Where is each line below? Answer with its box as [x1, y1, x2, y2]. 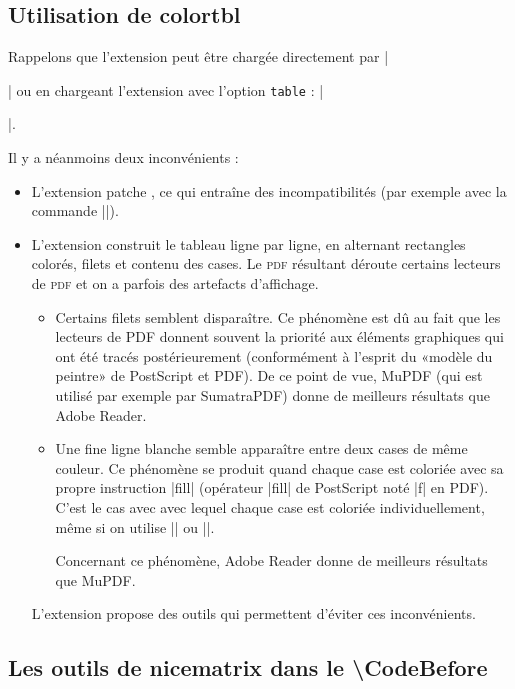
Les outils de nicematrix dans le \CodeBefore [8, 652, 488, 683]
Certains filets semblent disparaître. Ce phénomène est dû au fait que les [55, 306, 501, 327]
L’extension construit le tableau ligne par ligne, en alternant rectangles [31, 233, 466, 254]
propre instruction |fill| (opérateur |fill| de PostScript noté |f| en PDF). [55, 477, 489, 498]
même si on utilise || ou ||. [55, 516, 215, 537]
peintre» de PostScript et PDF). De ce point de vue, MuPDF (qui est [55, 365, 483, 386]
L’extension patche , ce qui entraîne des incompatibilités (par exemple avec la [31, 180, 507, 201]
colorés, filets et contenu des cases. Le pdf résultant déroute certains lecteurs [31, 253, 501, 274]
